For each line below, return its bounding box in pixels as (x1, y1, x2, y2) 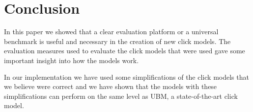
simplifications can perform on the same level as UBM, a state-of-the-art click (4, 90, 238, 101)
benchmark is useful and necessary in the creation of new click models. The (4, 36, 231, 46)
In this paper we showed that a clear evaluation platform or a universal (4, 26, 219, 37)
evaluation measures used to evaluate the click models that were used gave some (4, 45, 245, 56)
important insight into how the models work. (4, 55, 139, 65)
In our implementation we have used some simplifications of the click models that (4, 71, 249, 82)
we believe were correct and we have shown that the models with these (4, 81, 217, 91)
